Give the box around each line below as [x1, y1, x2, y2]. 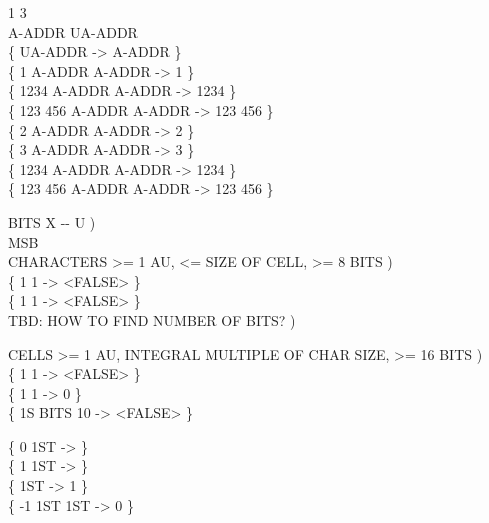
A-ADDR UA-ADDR [8, 21, 138, 42]
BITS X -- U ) [8, 211, 96, 232]
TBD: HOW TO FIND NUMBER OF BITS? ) [8, 309, 296, 330]
